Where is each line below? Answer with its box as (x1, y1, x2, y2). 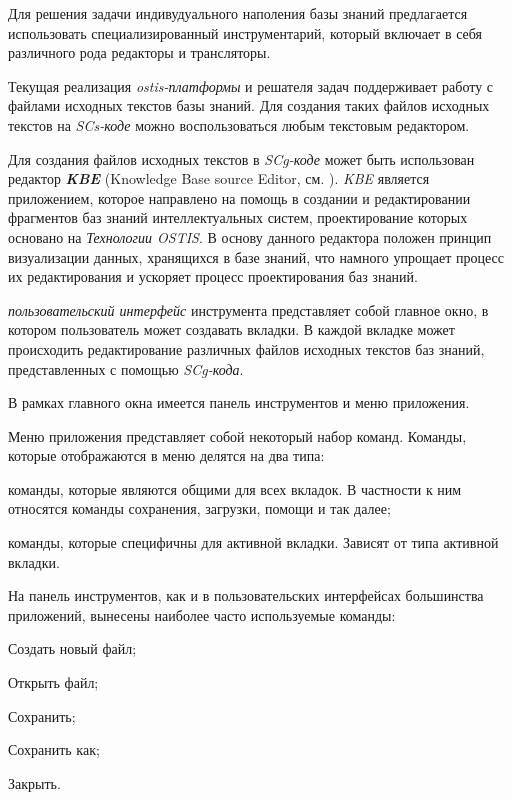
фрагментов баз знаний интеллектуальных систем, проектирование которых (8, 207, 468, 228)
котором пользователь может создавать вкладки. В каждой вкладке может (8, 319, 455, 340)
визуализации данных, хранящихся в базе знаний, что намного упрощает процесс (8, 246, 504, 267)
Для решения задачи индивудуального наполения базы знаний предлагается (8, 3, 468, 23)
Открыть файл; (8, 672, 99, 693)
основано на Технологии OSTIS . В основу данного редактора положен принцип (8, 226, 492, 247)
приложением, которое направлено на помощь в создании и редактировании (8, 187, 471, 208)
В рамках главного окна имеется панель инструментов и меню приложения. (8, 392, 470, 413)
